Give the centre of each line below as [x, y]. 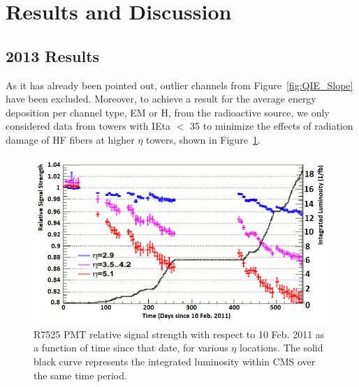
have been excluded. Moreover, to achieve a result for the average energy [161, 99]
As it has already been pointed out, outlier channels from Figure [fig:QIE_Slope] [179, 85]
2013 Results [53, 55]
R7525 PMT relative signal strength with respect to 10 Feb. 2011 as [179, 334]
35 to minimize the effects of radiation [272, 126]
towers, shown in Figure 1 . [203, 139]
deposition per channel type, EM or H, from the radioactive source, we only [168, 112]
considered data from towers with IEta [88, 126]
